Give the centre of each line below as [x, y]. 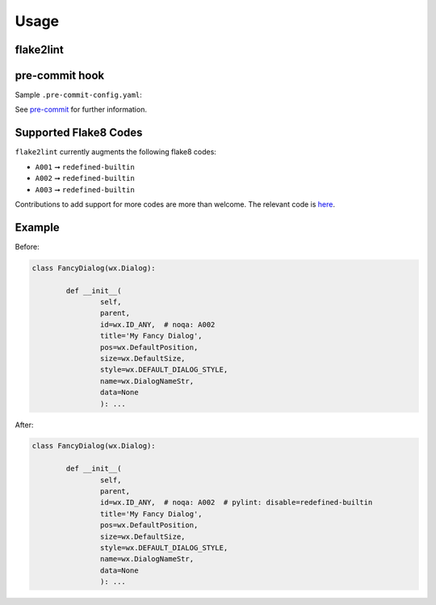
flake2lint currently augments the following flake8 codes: [116, 152]
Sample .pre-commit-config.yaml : [79, 95]
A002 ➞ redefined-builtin [85, 179]
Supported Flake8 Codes [79, 133]
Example [37, 227]
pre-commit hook [60, 76]
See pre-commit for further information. [81, 110]
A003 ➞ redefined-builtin [85, 189]
